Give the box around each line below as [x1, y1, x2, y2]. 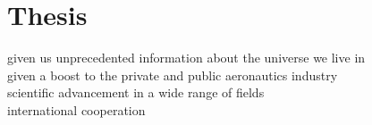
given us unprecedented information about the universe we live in [7, 48, 366, 67]
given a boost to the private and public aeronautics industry [7, 65, 338, 84]
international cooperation [7, 100, 146, 119]
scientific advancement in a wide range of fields [7, 83, 265, 102]
